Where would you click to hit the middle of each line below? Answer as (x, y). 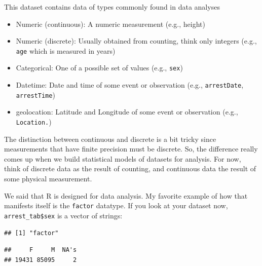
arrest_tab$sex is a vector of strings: (63, 215)
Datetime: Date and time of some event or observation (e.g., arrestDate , (130, 85)
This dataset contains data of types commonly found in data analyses (112, 7)
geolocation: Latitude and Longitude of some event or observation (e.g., (127, 112)
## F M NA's (41, 250)
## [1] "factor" (31, 233)
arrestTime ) (35, 94)
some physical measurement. (48, 179)
